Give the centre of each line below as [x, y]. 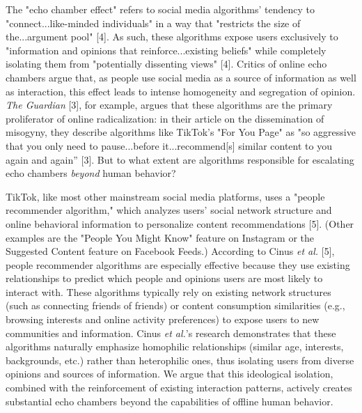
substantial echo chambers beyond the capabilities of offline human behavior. [170, 401]
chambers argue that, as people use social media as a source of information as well [181, 77]
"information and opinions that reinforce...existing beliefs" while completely [166, 50]
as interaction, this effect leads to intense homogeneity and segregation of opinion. [181, 91]
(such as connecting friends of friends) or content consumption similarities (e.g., [175, 305]
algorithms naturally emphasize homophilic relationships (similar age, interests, [175, 346]
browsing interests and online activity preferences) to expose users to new [163, 319]
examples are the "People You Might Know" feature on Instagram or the [160, 237]
